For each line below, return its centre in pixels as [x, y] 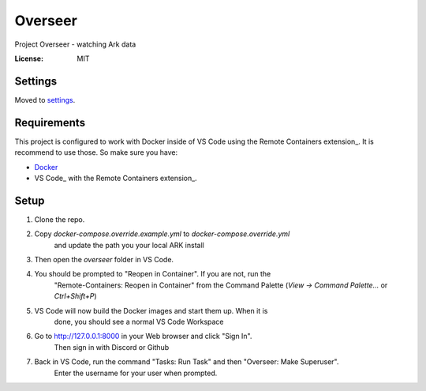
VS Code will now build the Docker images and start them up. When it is [151, 310]
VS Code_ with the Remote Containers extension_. [116, 178]
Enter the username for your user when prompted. [136, 373]
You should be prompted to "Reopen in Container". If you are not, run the [153, 274]
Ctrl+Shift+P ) [75, 296]
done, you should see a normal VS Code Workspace [139, 321]
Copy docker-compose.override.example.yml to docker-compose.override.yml [162, 234]
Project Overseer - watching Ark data [75, 44]
